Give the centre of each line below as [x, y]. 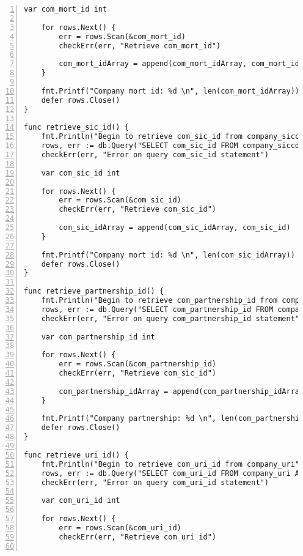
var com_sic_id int [81, 173]
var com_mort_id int [66, 9]
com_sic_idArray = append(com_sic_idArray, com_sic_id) [175, 228]
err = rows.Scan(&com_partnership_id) [137, 364]
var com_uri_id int [81, 501]
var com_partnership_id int [98, 337]
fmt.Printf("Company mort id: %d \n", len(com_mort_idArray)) [170, 91]
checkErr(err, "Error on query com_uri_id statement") [155, 482]
